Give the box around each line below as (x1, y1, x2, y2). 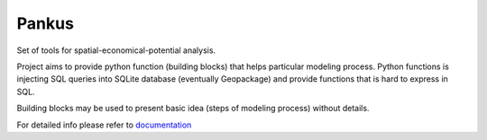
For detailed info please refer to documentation (16, 119, 192, 130)
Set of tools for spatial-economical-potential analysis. (16, 45, 216, 56)
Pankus (16, 13, 74, 33)
